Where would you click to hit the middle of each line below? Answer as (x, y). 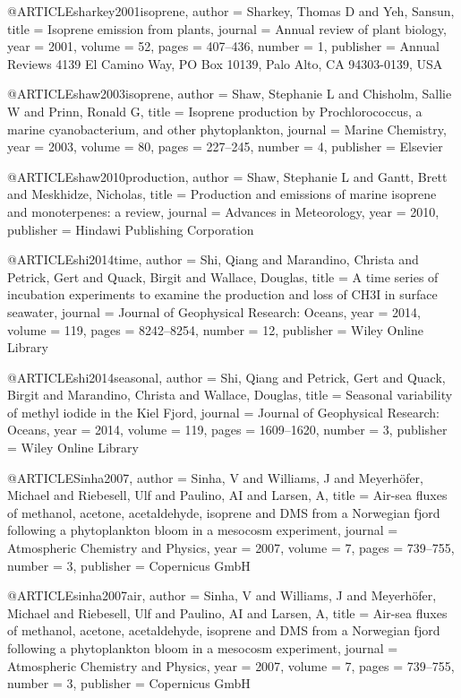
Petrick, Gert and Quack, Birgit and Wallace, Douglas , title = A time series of (223, 276)
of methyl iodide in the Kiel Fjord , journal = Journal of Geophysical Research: (223, 412)
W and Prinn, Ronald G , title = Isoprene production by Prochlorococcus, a (215, 111)
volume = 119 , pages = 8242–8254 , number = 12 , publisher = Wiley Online (216, 329)
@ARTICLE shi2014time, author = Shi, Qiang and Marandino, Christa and (213, 259)
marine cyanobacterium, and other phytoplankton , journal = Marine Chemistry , (227, 129)
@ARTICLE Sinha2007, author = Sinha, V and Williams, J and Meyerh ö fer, (216, 477)
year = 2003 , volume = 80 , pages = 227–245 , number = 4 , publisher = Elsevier (225, 146)
